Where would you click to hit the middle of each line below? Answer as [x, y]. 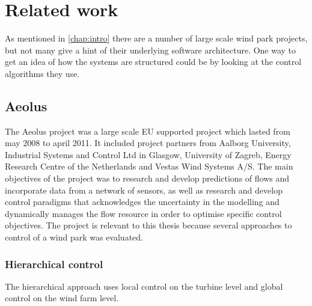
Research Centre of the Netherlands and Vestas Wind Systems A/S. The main [149, 166]
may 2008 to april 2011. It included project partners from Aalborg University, [148, 143]
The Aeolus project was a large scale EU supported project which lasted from [148, 131]
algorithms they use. [42, 73]
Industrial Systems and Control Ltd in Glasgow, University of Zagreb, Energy [148, 154]
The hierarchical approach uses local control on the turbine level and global [144, 286]
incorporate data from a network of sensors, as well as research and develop [144, 190]
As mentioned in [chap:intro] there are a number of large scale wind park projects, [156, 38]
